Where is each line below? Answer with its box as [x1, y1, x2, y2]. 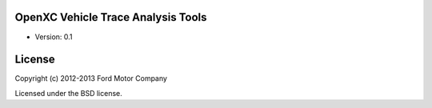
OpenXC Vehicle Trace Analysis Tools [14, 10, 207, 24]
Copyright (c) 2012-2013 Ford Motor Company [14, 74, 168, 83]
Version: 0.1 [34, 32, 73, 42]
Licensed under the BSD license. [14, 88, 123, 98]
